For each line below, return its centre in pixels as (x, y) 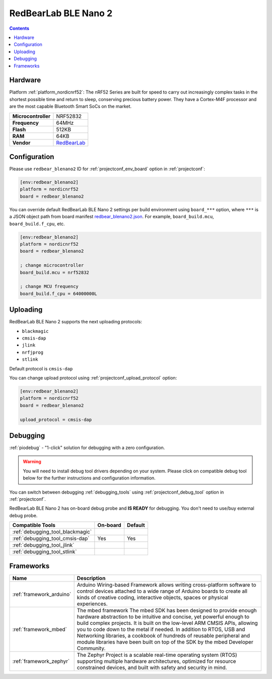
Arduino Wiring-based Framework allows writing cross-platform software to (166, 585)
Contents (19, 28)
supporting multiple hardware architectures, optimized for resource (156, 661)
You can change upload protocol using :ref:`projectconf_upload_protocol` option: (93, 378)
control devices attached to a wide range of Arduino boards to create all (162, 591)
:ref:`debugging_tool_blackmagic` (52, 532)
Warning (32, 462)
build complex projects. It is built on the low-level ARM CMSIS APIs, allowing (167, 623)
